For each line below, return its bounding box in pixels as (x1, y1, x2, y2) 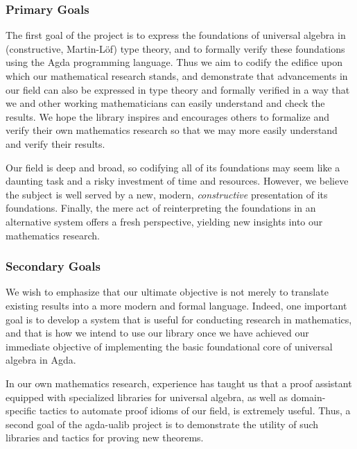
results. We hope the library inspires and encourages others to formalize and (6, 109, 330, 124)
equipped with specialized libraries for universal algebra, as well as (6, 389, 288, 404)
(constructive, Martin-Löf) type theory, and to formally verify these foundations (6, 41, 345, 56)
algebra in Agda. (6, 353, 76, 367)
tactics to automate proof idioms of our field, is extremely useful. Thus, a (39, 403, 351, 418)
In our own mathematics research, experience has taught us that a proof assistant (6, 375, 352, 390)
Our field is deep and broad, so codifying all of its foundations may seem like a (6, 160, 340, 174)
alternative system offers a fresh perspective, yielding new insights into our (6, 214, 323, 228)
